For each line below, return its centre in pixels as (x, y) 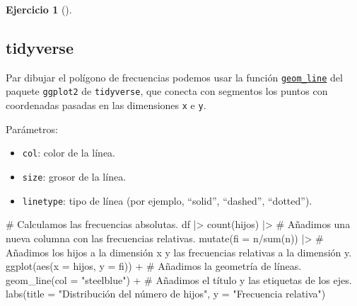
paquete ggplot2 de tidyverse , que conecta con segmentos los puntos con (167, 91)
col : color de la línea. (69, 153)
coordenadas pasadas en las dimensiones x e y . (106, 105)
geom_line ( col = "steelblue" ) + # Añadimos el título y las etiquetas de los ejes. (179, 279)
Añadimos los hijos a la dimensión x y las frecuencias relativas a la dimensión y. (179, 252)
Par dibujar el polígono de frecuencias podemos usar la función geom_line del (174, 77)
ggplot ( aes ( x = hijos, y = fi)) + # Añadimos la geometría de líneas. (154, 266)
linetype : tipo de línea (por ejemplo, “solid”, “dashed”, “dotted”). (167, 200)
